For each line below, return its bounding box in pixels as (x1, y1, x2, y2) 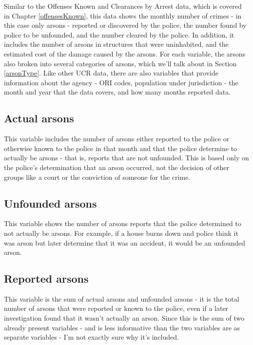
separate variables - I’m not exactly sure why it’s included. (4, 332, 179, 342)
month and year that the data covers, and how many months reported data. (4, 87, 231, 97)
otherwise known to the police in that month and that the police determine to (4, 143, 237, 153)
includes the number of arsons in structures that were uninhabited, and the (4, 39, 229, 49)
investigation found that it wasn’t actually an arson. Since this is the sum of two (4, 313, 245, 323)
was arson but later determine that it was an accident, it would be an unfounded (4, 237, 246, 248)
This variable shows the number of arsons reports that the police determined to (4, 218, 241, 229)
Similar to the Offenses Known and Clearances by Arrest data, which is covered (4, 1, 242, 11)
